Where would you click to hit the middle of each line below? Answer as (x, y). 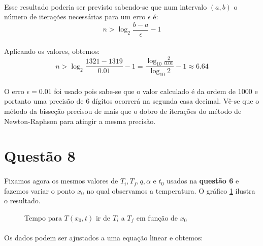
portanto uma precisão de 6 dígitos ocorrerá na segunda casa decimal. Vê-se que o (132, 101)
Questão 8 (40, 156)
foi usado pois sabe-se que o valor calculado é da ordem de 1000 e (156, 91)
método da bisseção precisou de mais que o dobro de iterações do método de (123, 111)
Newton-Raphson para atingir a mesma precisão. (80, 121)
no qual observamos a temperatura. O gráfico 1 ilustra (171, 190)
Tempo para (43, 217)
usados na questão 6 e (203, 181)
